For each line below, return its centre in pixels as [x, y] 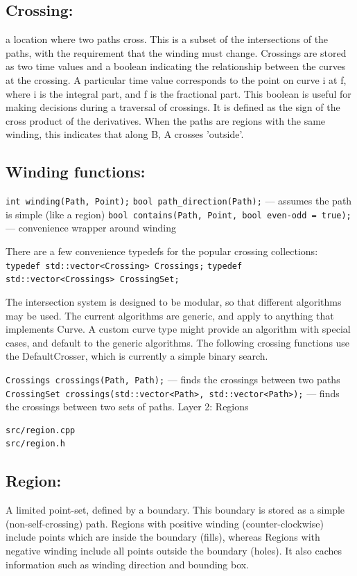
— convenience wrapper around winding [91, 228]
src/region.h [35, 444]
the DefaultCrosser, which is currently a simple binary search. [137, 356]
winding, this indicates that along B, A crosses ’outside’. [125, 134]
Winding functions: [76, 172]
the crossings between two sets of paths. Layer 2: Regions [127, 407]
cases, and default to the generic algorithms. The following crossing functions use [178, 342]
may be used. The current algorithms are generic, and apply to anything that [170, 315]
